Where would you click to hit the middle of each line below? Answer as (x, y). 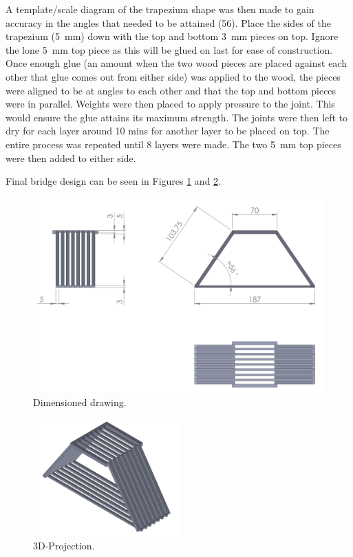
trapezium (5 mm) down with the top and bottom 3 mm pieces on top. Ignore (172, 36)
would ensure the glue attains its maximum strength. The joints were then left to (177, 117)
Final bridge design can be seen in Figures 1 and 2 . (114, 181)
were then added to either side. (71, 158)
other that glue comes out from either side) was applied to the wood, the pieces (173, 76)
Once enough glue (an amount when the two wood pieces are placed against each (176, 63)
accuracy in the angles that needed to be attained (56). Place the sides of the (168, 22)
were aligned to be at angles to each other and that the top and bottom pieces (171, 90)
